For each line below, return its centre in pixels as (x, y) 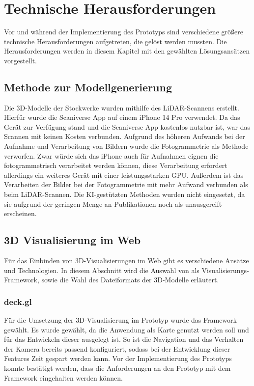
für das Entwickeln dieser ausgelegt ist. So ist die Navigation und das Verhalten (124, 339)
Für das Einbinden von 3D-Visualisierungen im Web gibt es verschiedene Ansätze (127, 261)
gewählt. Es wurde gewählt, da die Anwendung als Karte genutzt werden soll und (127, 329)
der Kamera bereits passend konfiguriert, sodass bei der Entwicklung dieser (117, 348)
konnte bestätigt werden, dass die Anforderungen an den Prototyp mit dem (117, 368)
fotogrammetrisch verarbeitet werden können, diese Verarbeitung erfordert (116, 165)
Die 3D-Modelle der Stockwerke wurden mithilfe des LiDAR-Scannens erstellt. (122, 107)
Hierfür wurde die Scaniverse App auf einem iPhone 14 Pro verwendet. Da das (122, 117)
